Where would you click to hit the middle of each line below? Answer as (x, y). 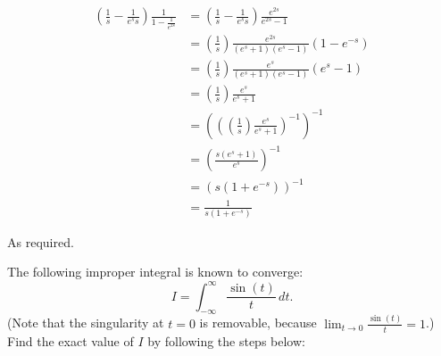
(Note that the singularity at (86, 323)
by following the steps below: (226, 340)
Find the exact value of (71, 340)
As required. (41, 241)
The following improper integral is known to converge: (155, 272)
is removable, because (258, 323)
